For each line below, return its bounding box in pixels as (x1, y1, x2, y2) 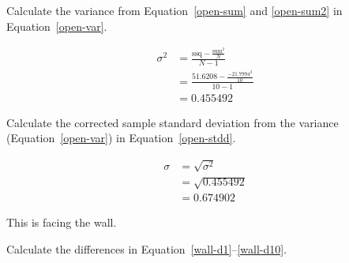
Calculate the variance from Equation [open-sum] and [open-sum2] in (6, 2, 343, 18)
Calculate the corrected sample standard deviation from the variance (6, 114, 339, 130)
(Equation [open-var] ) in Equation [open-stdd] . (6, 130, 236, 146)
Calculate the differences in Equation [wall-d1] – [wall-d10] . (6, 240, 287, 257)
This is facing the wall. (6, 214, 117, 231)
